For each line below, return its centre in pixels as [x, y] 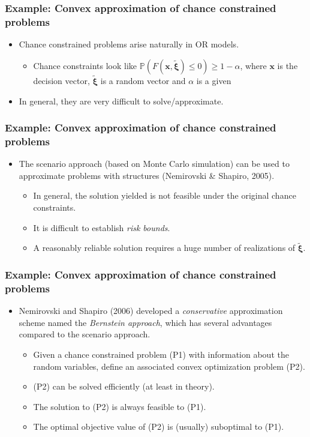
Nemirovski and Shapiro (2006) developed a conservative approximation [151, 311]
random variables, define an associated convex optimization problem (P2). [169, 366]
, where [253, 65]
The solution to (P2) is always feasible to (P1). [120, 406]
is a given [214, 80]
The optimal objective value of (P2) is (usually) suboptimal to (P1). [159, 426]
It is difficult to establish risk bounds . [102, 227]
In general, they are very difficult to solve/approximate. [121, 101]
